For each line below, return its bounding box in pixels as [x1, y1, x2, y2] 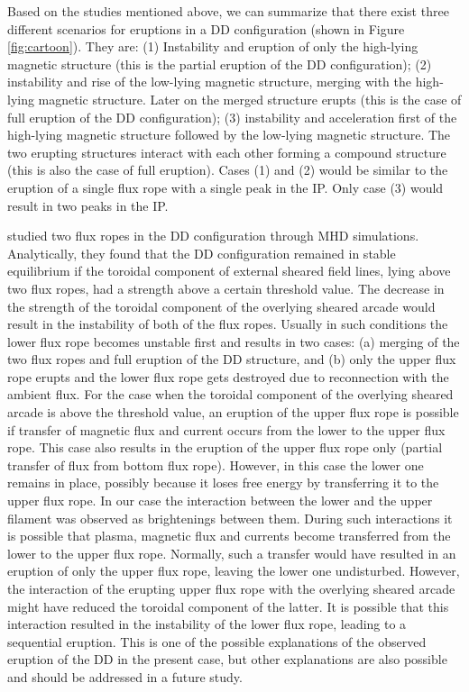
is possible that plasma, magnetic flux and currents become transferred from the [7, 526, 451, 545]
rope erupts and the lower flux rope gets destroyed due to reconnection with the [7, 367, 449, 386]
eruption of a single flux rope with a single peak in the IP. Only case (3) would [7, 178, 444, 196]
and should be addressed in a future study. [7, 667, 243, 686]
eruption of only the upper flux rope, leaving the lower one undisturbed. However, [7, 561, 460, 580]
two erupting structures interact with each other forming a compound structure [7, 142, 446, 161]
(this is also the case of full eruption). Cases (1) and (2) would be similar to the [7, 160, 448, 179]
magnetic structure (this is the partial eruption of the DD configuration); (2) [7, 54, 432, 73]
